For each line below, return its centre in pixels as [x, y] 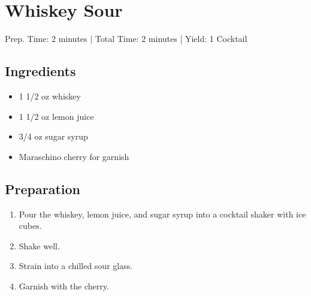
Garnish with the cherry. [64, 286]
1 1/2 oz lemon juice [56, 116]
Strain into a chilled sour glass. [76, 266]
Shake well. [39, 245]
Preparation [43, 188]
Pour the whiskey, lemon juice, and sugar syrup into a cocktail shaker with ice [162, 214]
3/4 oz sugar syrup [53, 136]
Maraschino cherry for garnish [74, 156]
